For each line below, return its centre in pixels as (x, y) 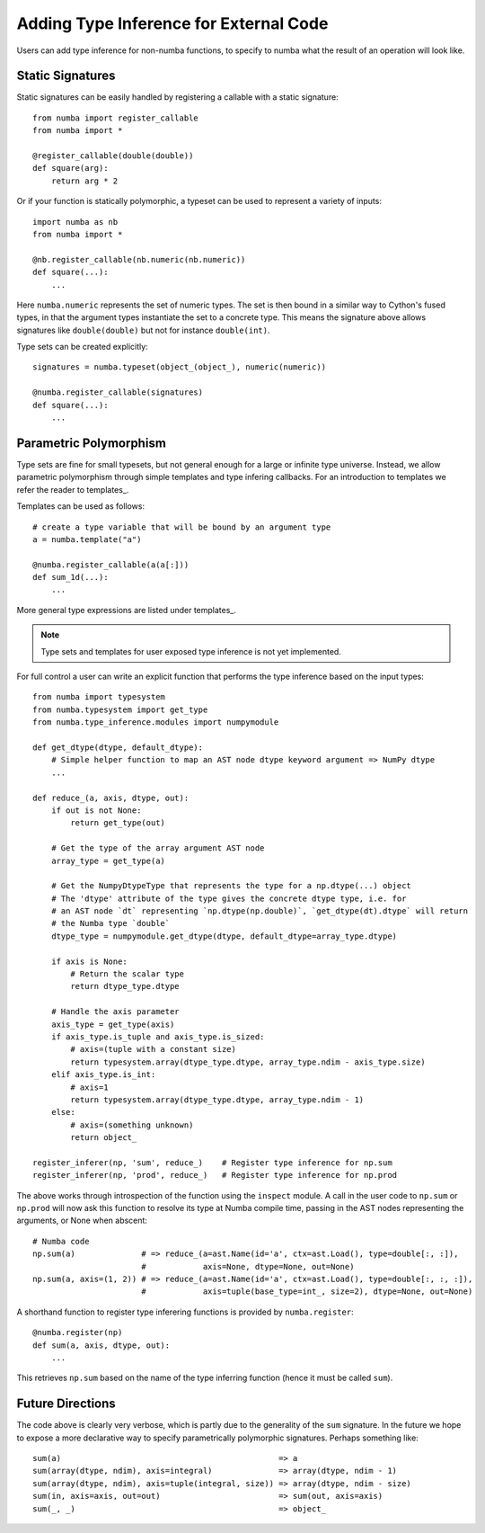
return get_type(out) (118, 823)
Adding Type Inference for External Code (172, 23)
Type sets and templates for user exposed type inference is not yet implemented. (191, 651)
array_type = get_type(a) (108, 860)
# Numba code (61, 1241)
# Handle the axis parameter (115, 1012)
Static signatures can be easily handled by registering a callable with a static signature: (177, 97)
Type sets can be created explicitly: (82, 347)
